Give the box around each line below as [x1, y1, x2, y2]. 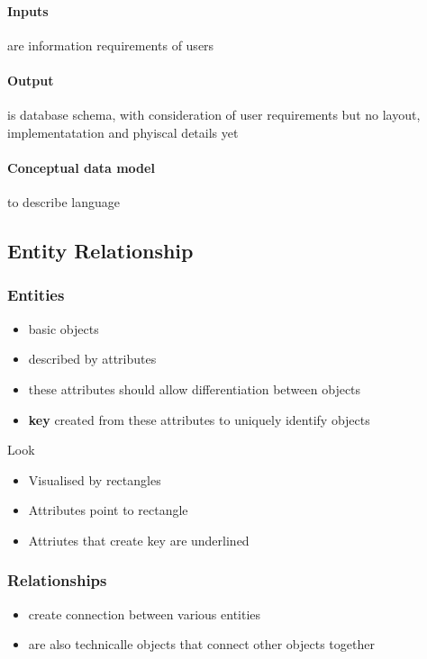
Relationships [7, 569, 107, 591]
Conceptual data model [7, 158, 155, 176]
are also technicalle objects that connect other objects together [28, 635, 375, 654]
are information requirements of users [7, 35, 214, 54]
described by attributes [28, 349, 157, 368]
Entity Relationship [7, 237, 194, 265]
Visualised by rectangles [28, 470, 161, 489]
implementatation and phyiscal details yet [7, 122, 239, 141]
